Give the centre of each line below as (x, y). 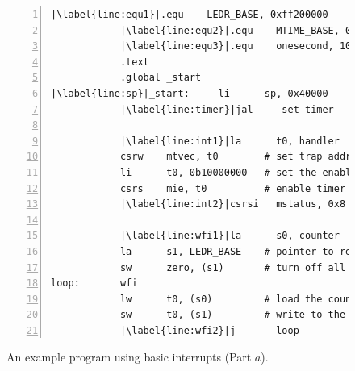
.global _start (161, 78)
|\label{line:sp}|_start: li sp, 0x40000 (190, 93)
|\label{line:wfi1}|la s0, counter (230, 236)
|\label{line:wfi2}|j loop (209, 330)
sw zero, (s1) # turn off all (233, 267)
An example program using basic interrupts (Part (129, 357)
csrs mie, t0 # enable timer (233, 188)
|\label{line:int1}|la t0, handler (230, 141)
